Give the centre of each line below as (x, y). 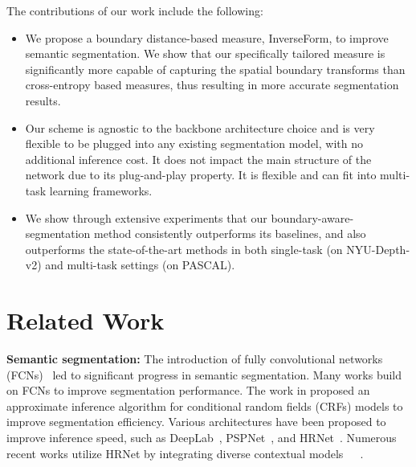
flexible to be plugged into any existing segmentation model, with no (194, 143)
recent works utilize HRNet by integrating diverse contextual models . (185, 453)
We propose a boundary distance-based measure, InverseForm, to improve (207, 37)
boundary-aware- (312, 217)
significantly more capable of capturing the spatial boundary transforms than (215, 69)
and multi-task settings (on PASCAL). (140, 265)
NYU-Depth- (378, 249)
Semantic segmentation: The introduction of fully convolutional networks (195, 359)
